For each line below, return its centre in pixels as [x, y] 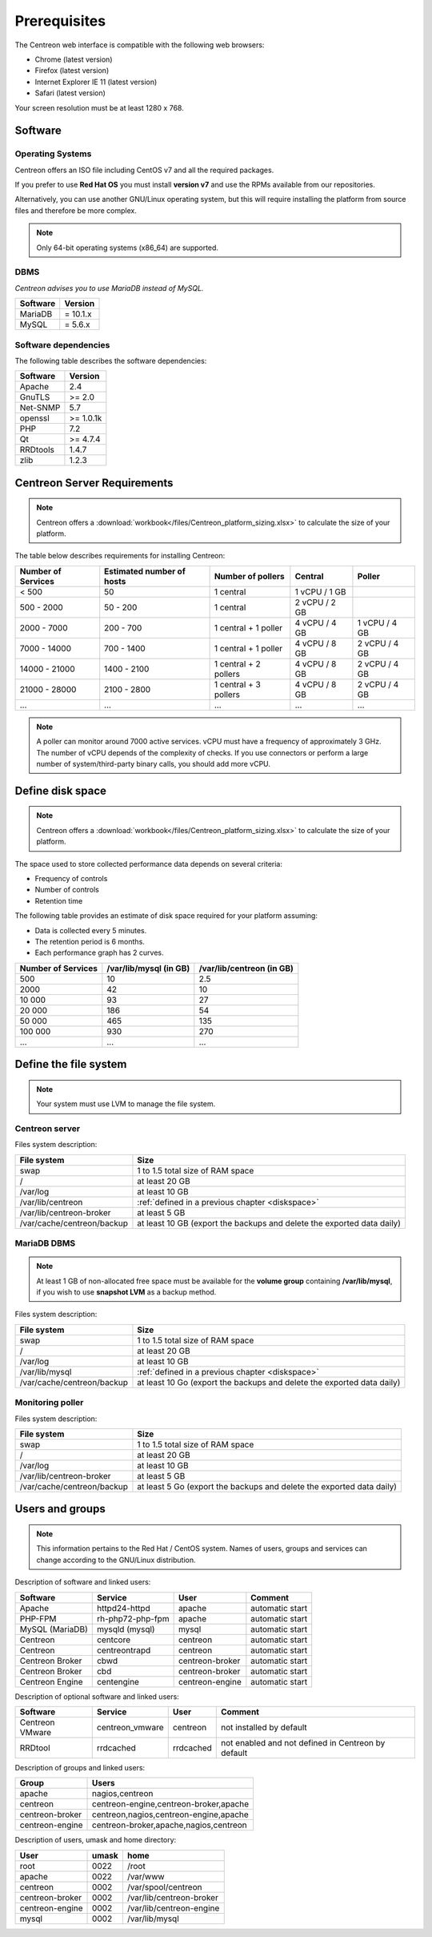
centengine [118, 1681]
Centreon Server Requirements [94, 483]
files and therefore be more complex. [76, 210]
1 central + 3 [238, 684]
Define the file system [71, 1064]
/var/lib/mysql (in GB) [148, 968]
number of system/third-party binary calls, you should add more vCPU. [154, 764]
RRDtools [37, 450]
